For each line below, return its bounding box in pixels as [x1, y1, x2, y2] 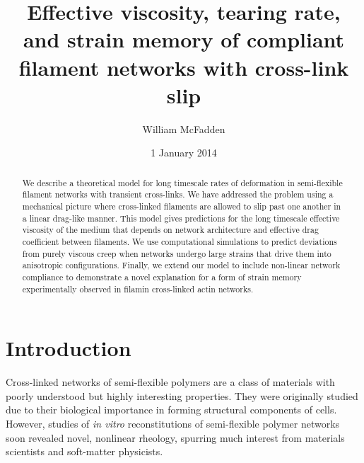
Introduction [6, 333, 131, 362]
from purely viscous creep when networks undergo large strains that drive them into [22, 247, 331, 259]
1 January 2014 [151, 145, 217, 160]
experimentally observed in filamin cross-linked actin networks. [22, 282, 254, 295]
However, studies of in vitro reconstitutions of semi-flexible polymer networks [6, 416, 340, 430]
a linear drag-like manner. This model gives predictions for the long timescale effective [22, 212, 340, 224]
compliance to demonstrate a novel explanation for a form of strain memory [22, 270, 302, 282]
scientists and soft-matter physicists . [6, 444, 163, 459]
